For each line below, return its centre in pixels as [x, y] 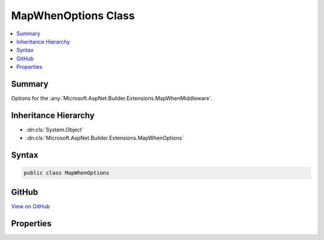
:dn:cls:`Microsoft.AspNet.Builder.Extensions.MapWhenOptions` [105, 138]
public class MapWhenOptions [67, 173]
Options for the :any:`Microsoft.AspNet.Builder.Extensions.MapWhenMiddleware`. [112, 98]
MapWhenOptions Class [73, 16]
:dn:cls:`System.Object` [55, 129]
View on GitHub [31, 206]
